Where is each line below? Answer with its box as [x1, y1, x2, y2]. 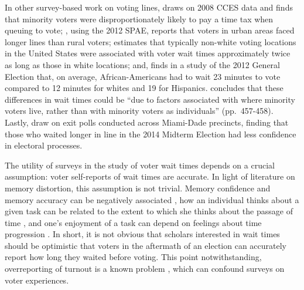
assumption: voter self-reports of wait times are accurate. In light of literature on [5, 170, 295, 183]
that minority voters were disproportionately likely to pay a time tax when [5, 12, 274, 25]
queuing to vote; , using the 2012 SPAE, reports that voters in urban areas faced [5, 24, 295, 36]
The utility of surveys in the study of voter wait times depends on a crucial [5, 159, 275, 171]
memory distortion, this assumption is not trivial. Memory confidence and [5, 181, 271, 194]
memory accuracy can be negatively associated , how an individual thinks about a [5, 193, 299, 205]
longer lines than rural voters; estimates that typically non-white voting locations [5, 35, 296, 48]
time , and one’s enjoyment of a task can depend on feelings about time [5, 216, 262, 228]
